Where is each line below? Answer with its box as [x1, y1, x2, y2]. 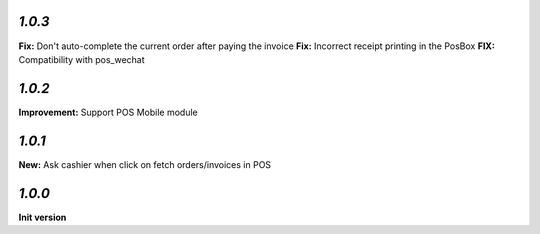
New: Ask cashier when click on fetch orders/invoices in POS [18, 158, 272, 170]
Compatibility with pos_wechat [18, 53, 145, 65]
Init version [18, 211, 67, 223]
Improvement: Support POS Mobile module [18, 106, 199, 118]
